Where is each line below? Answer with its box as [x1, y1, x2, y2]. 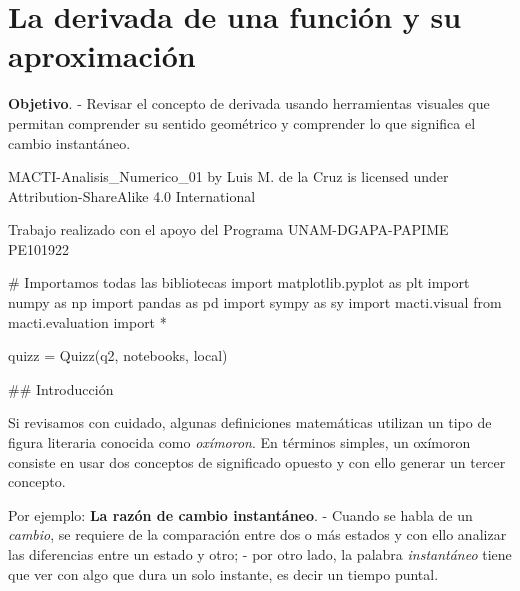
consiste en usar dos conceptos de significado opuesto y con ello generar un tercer [8, 451, 506, 472]
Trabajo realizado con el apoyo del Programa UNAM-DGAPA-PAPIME [8, 219, 449, 240]
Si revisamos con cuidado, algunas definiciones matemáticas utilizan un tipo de [8, 412, 492, 433]
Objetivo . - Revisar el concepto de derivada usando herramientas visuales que [8, 93, 490, 114]
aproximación [8, 35, 196, 76]
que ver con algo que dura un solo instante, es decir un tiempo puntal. [8, 563, 439, 584]
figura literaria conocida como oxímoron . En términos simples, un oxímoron [8, 432, 471, 453]
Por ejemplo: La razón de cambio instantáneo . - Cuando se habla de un [8, 504, 473, 525]
